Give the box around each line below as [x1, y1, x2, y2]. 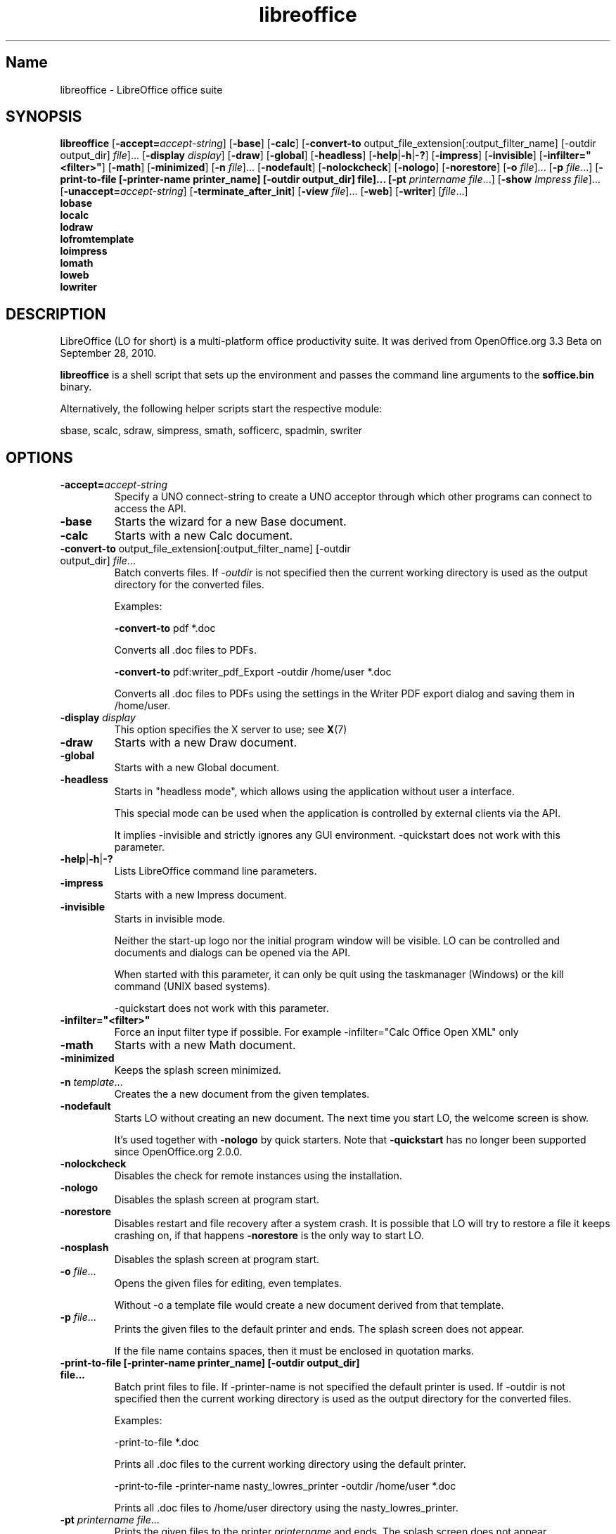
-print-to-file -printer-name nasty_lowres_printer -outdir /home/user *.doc [114, 1480, 456, 1492]
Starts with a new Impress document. [114, 889, 287, 901]
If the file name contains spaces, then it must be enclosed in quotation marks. [114, 1345, 475, 1357]
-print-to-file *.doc [114, 1436, 200, 1449]
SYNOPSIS [6, 108, 82, 126]
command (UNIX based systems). [114, 980, 271, 993]
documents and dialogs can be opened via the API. [114, 946, 351, 959]
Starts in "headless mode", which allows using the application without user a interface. [114, 785, 515, 798]
